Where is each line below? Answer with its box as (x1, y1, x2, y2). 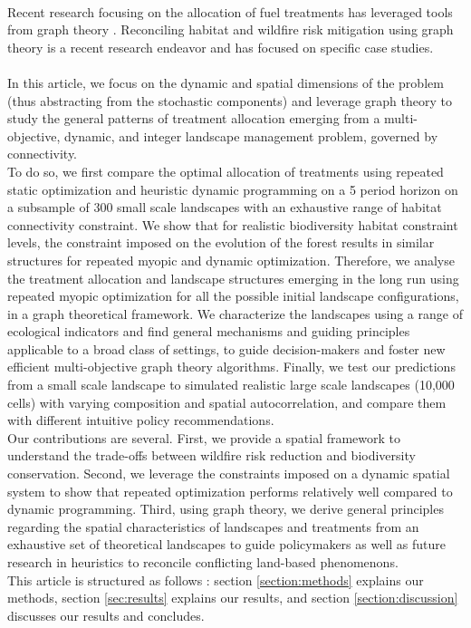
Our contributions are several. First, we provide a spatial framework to (7, 428, 401, 447)
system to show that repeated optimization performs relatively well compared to (7, 481, 453, 500)
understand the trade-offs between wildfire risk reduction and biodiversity (7, 446, 416, 465)
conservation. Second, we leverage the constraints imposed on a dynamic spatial (7, 464, 450, 483)
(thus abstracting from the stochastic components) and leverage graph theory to (7, 91, 452, 110)
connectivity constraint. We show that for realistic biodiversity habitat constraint (7, 215, 458, 234)
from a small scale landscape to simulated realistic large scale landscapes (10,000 (7, 375, 455, 394)
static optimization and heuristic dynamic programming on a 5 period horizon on (7, 179, 458, 198)
